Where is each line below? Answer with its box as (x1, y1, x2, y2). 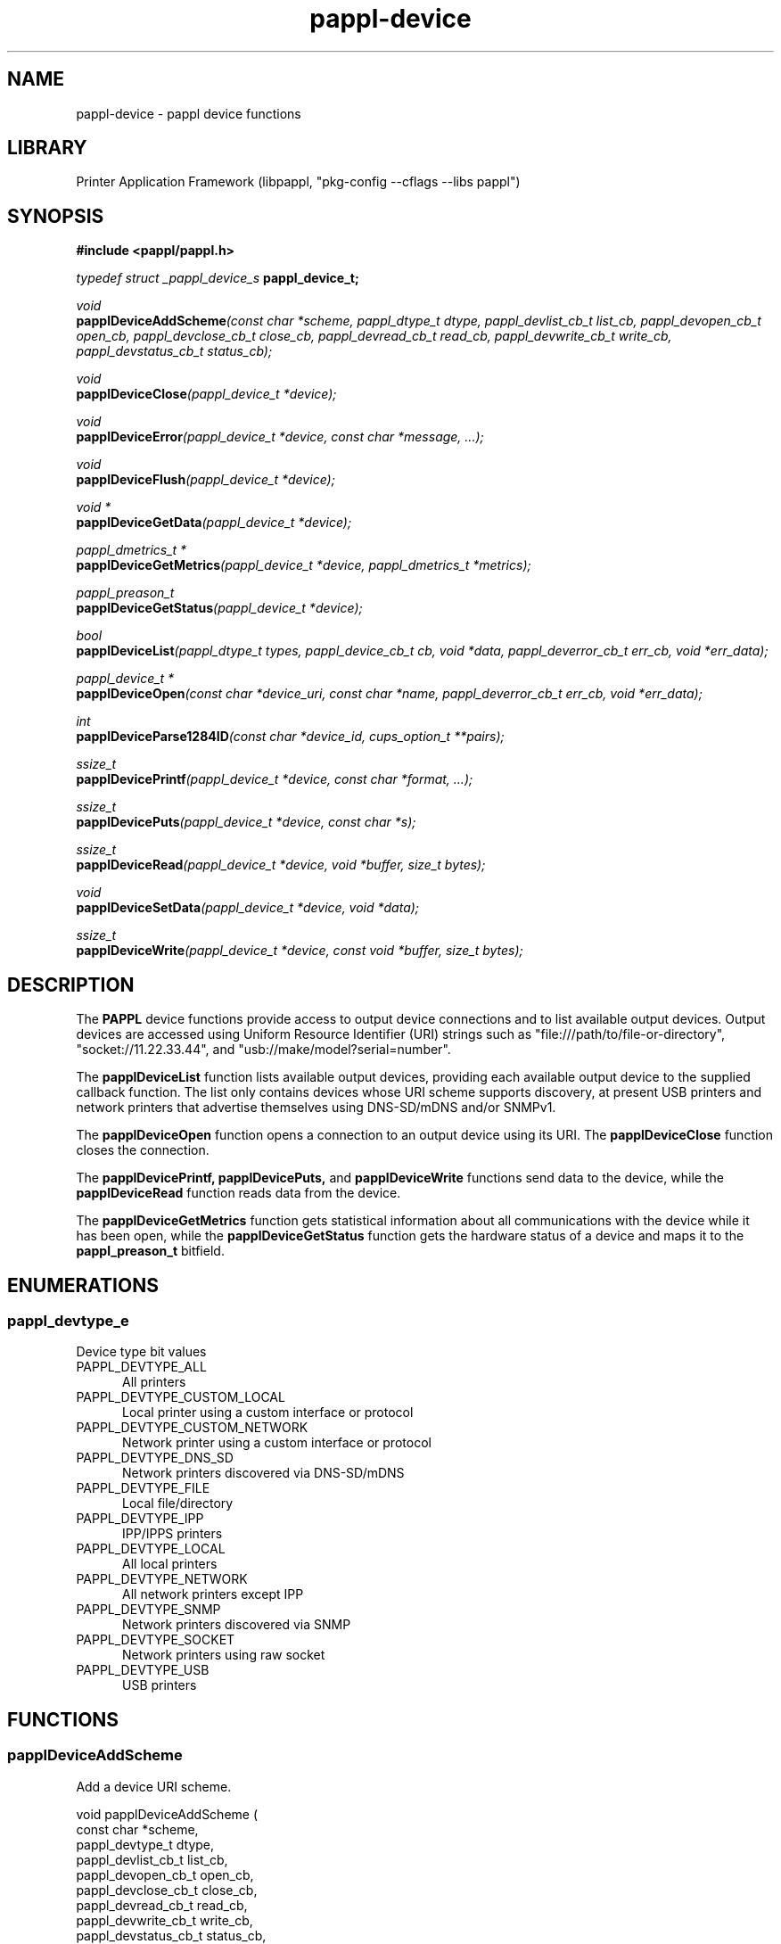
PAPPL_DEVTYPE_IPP (76, 1511, 204, 1527)
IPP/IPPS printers (122, 1526, 223, 1542)
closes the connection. (76, 1142, 210, 1158)
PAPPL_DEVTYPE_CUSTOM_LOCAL (76, 1389, 285, 1405)
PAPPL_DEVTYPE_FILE (76, 1480, 210, 1496)
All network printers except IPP (122, 1586, 304, 1602)
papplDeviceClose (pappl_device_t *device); (76, 386, 337, 402)
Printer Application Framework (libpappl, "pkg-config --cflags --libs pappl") (76, 174, 521, 190)
